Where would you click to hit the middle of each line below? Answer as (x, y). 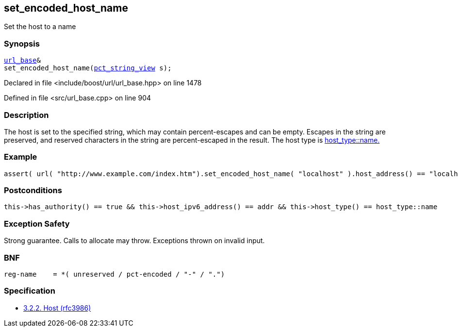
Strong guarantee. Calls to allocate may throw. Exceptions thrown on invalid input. (134, 241)
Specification (30, 291)
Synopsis (22, 43)
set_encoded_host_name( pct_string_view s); (88, 68)
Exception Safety (37, 223)
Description (26, 115)
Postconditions (33, 190)
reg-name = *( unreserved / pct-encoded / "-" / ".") (114, 274)
